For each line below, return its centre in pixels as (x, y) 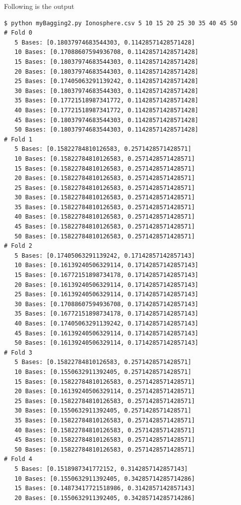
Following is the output (39, 6)
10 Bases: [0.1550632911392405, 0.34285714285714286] (105, 479)
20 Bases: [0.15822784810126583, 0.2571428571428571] (105, 178)
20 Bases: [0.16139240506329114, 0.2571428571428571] (105, 391)
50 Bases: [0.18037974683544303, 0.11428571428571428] (106, 130)
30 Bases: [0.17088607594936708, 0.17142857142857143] (106, 304)
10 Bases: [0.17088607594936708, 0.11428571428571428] (106, 52)
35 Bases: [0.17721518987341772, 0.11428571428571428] (106, 101)
